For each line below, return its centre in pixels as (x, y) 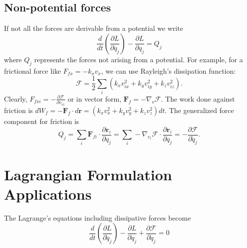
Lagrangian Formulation (88, 174)
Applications (48, 193)
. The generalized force (199, 110)
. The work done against (198, 98)
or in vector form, (95, 98)
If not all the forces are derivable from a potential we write (94, 28)
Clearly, (16, 98)
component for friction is (42, 121)
